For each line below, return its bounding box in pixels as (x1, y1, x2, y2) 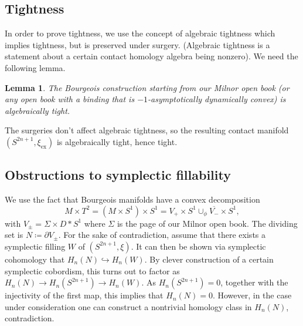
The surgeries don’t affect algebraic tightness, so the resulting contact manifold (5, 124, 289, 136)
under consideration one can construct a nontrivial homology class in (5, 300, 252, 312)
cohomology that (5, 253, 65, 265)
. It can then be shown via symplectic (131, 240, 266, 252)
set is (5, 228, 23, 241)
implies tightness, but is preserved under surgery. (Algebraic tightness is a (5, 38, 270, 51)
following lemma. (5, 61, 66, 73)
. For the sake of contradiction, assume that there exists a (58, 228, 266, 241)
